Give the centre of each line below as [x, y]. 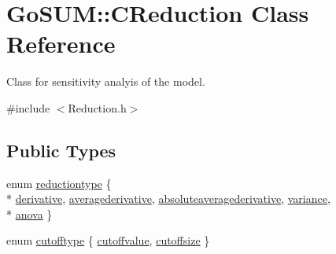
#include [28, 107]
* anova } [30, 214]
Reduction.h [97, 107]
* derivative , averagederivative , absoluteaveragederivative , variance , [168, 199]
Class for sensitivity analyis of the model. [106, 81]
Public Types [61, 150]
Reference [61, 44]
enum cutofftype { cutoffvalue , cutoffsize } [108, 240]
